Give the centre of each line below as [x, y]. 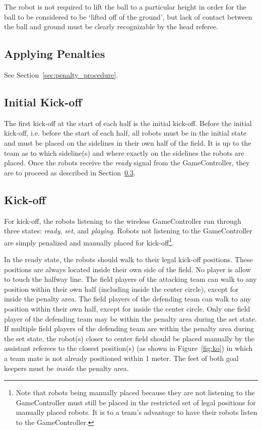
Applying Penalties [55, 54]
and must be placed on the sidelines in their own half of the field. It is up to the [128, 142]
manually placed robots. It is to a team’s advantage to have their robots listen [137, 412]
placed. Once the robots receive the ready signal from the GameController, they [127, 163]
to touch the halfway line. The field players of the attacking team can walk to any [130, 279]
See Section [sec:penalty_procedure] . [61, 74]
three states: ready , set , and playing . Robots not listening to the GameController [128, 231]
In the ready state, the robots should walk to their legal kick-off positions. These [128, 259]
